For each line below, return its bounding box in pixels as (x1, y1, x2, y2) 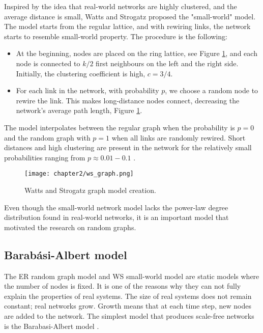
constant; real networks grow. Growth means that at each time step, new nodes (4, 300, 251, 311)
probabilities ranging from (4, 152, 85, 162)
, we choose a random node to (165, 85, 258, 96)
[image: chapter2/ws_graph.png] (24, 170, 134, 178)
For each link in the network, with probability (16, 85, 159, 96)
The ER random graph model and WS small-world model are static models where (4, 270, 259, 281)
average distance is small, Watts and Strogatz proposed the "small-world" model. (4, 11, 256, 21)
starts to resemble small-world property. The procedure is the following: (4, 31, 227, 41)
